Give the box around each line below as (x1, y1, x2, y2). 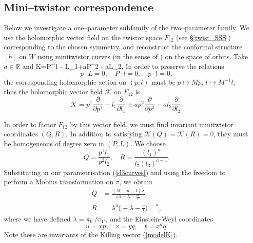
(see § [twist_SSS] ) (176, 32, 231, 42)
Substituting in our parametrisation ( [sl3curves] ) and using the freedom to (4, 167, 226, 177)
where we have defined (4, 213, 71, 223)
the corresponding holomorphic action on (4, 77, 127, 87)
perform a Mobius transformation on (4, 177, 114, 187)
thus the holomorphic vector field (4, 86, 103, 96)
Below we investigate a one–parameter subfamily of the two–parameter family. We (4, 22, 249, 33)
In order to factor (4, 119, 56, 129)
